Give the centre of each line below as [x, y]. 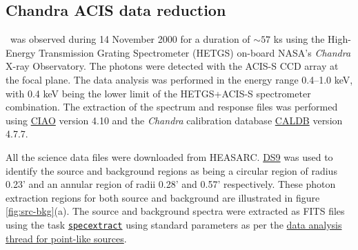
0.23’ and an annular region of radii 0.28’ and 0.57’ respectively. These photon [171, 184]
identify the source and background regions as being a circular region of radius [171, 170]
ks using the [299, 39]
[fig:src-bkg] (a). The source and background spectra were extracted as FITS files [175, 211]
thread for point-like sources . [66, 238]
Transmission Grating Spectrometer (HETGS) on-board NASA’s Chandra [195, 52]
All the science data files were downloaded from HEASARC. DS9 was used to [169, 156]
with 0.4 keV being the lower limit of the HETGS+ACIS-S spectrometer [158, 93]
